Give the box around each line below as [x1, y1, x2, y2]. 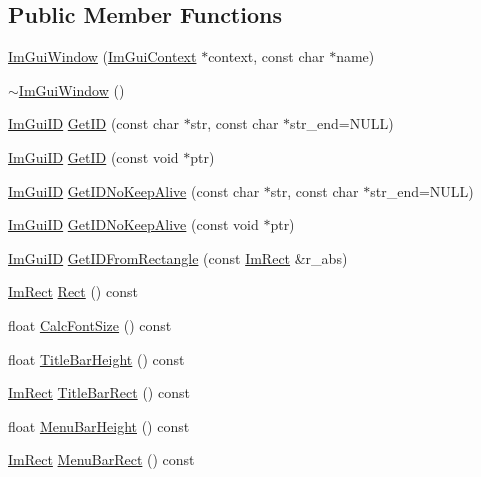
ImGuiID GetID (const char [8, 113, 180, 134]
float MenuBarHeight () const [8, 415, 190, 436]
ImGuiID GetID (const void [8, 146, 179, 167]
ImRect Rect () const [8, 281, 138, 302]
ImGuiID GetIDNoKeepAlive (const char [8, 180, 260, 201]
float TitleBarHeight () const [8, 348, 185, 369]
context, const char [208, 46, 325, 67]
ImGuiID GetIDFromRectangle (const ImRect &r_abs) [8, 247, 348, 268]
